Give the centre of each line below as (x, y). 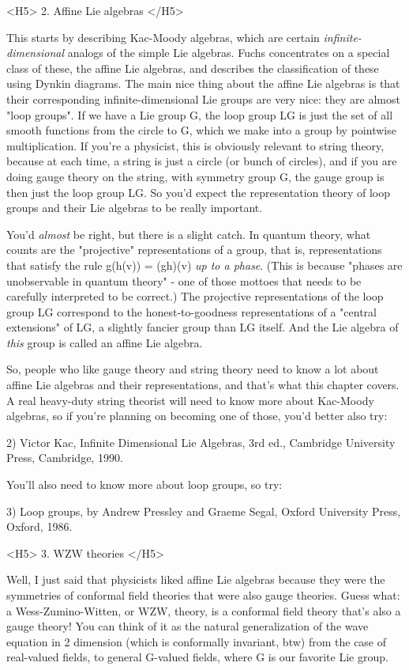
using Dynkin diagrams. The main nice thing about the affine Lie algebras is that (203, 83)
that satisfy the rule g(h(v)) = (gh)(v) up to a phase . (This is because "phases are (204, 265)
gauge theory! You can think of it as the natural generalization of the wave (188, 626)
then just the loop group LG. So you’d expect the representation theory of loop (198, 192)
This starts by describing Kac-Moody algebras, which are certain (163, 37)
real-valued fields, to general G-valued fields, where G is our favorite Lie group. (197, 657)
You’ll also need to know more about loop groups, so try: (144, 485)
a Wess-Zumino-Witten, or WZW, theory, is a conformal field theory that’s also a (204, 610)
